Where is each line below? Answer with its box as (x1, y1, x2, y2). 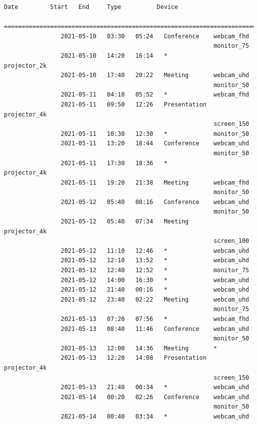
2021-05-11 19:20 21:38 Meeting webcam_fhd (61, 179, 249, 186)
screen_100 (213, 237, 249, 245)
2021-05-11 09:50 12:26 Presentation (61, 101, 207, 108)
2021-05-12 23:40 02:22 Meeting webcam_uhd (61, 296, 249, 303)
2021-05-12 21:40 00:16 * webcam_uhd (61, 286, 249, 294)
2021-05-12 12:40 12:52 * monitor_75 (61, 267, 249, 274)
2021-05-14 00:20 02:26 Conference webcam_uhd (61, 393, 249, 401)
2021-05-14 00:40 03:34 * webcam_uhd (61, 413, 249, 420)
